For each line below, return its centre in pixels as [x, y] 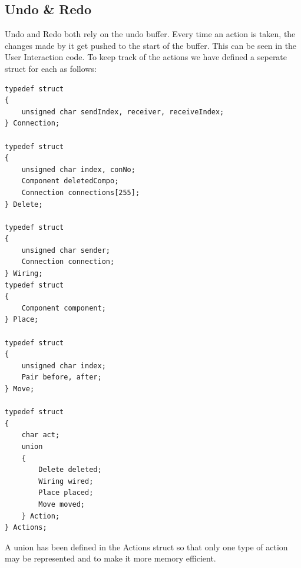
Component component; [64, 308]
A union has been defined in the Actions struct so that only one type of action [146, 546]
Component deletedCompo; [70, 181]
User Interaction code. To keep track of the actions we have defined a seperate [146, 57]
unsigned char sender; [66, 250]
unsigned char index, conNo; [78, 169]
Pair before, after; [62, 377]
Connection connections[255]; [81, 192]
